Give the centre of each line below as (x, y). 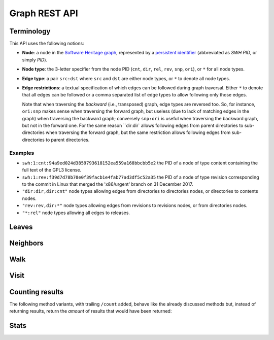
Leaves (21, 227)
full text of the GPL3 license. (52, 170)
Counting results (36, 292)
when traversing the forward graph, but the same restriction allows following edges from (138, 132)
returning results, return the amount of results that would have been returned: (91, 311)
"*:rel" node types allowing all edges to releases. (76, 213)
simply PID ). (35, 60)
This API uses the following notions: (47, 44)
